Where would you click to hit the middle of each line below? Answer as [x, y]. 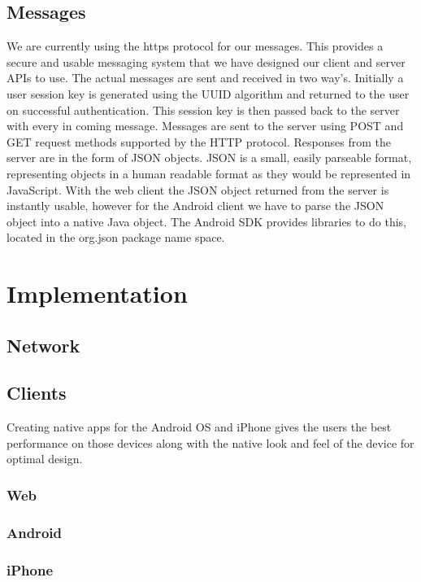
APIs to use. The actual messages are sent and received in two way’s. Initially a [205, 78]
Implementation [97, 293]
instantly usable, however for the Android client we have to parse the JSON [195, 206]
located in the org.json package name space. [116, 237]
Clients [37, 393]
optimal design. [45, 459]
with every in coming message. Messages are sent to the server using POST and [205, 126]
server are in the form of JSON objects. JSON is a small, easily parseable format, [209, 158]
